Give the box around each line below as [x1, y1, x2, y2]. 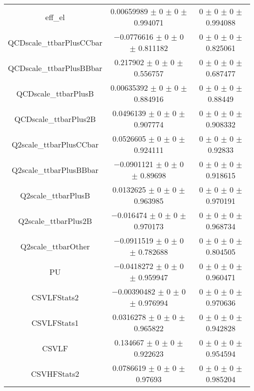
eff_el [45, 11, 65, 23]
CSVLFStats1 [31, 317, 79, 328]
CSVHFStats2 [31, 367, 80, 379]
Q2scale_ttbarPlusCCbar [11, 138, 99, 150]
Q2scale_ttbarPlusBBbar [12, 164, 99, 175]
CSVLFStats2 [31, 291, 79, 303]
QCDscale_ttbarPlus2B [14, 113, 96, 124]
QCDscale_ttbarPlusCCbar [8, 36, 103, 48]
